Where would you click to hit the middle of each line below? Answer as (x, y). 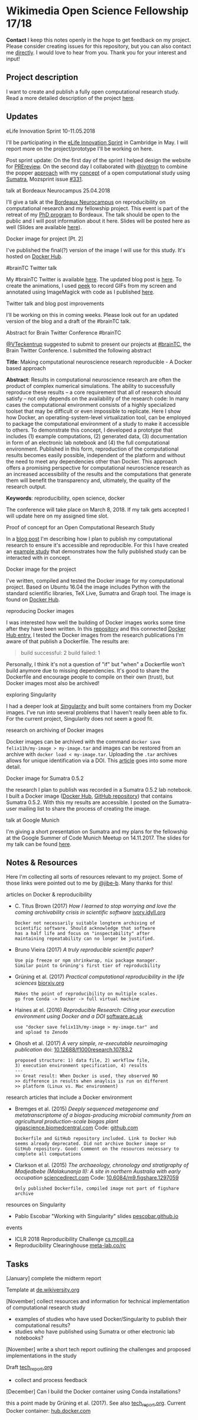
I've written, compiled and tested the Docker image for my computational (95, 580)
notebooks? (29, 1338)
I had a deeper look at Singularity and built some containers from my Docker (99, 706)
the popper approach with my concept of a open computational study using (98, 172)
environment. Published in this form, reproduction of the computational (92, 449)
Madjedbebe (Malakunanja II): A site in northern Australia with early (98, 1171)
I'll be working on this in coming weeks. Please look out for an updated (92, 314)
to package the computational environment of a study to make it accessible (98, 423)
